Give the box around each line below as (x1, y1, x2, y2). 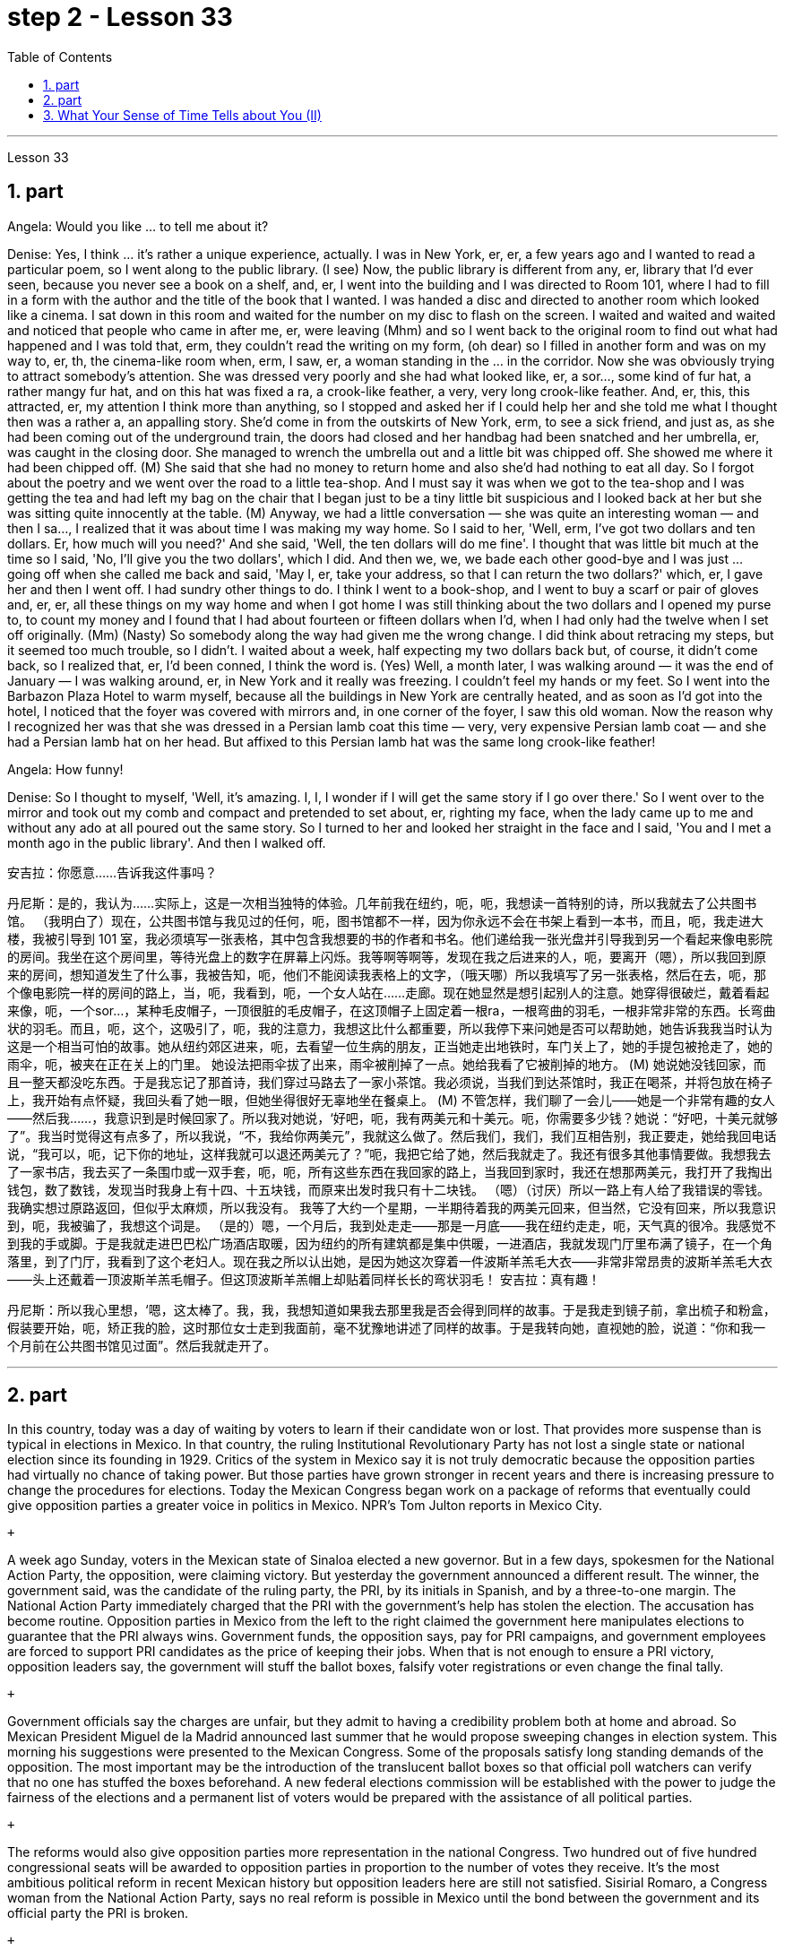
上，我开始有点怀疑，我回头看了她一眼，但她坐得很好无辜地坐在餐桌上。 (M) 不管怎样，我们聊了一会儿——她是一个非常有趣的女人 (7, 1092, 775, 1108)
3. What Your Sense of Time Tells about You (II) (43, 107, 322, 123)
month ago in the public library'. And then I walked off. (7, 834, 326, 850)
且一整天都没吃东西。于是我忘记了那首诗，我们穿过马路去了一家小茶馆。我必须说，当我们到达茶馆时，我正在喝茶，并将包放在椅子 (7, 1074, 772, 1090)
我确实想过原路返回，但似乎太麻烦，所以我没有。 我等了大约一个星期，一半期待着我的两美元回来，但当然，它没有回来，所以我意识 (7, 1199, 776, 1215)
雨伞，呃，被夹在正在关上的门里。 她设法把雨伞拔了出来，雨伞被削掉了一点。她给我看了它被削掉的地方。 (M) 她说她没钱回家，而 (7, 1056, 766, 1072)
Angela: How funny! (7, 761, 124, 777)
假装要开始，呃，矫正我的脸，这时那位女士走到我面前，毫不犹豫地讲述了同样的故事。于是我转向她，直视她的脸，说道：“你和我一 (7, 1319, 766, 1335)
